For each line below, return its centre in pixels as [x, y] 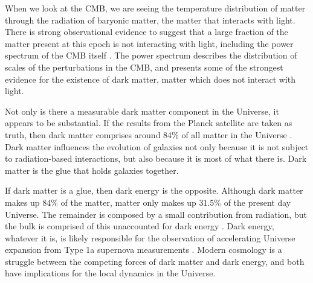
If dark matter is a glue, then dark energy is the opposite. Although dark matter [154, 190]
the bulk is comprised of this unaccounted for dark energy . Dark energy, [140, 226]
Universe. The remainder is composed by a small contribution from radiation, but [156, 214]
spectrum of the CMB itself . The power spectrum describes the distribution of [151, 55]
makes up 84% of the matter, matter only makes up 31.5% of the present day [148, 202]
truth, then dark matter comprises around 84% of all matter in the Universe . [149, 134]
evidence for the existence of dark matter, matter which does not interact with [150, 79]
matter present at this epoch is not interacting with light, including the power [149, 43]
